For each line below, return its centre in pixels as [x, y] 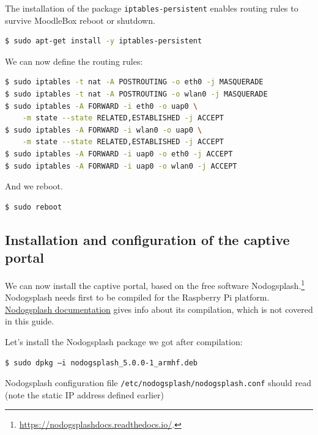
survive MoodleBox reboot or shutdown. [80, 20]
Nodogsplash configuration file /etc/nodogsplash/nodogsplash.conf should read [158, 383]
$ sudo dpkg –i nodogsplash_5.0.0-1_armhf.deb [101, 363]
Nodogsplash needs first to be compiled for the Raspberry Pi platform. [137, 297]
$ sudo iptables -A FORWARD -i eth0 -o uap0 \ [102, 106]
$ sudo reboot [34, 207]
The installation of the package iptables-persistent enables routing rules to [152, 8]
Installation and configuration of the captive [147, 239]
